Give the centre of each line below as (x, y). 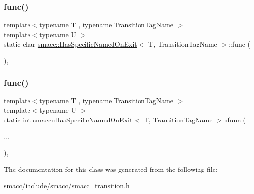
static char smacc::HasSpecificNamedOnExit (71, 44)
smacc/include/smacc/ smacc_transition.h (67, 185)
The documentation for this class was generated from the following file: (111, 169)
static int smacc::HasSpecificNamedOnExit (68, 120)
